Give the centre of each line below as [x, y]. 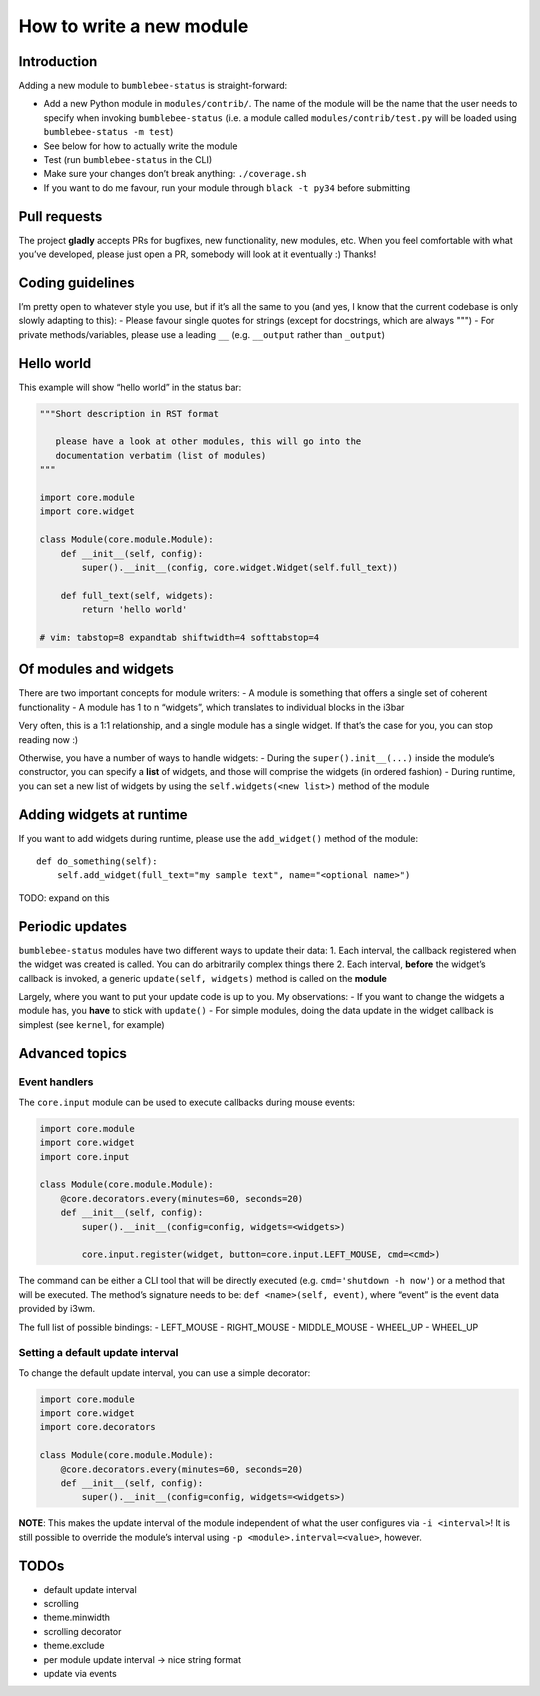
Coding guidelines [76, 282]
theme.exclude [74, 1646]
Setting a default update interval [98, 1353]
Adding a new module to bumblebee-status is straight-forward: [153, 86]
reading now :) [48, 739]
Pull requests [60, 216]
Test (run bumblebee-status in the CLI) [128, 160]
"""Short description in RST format [129, 413]
